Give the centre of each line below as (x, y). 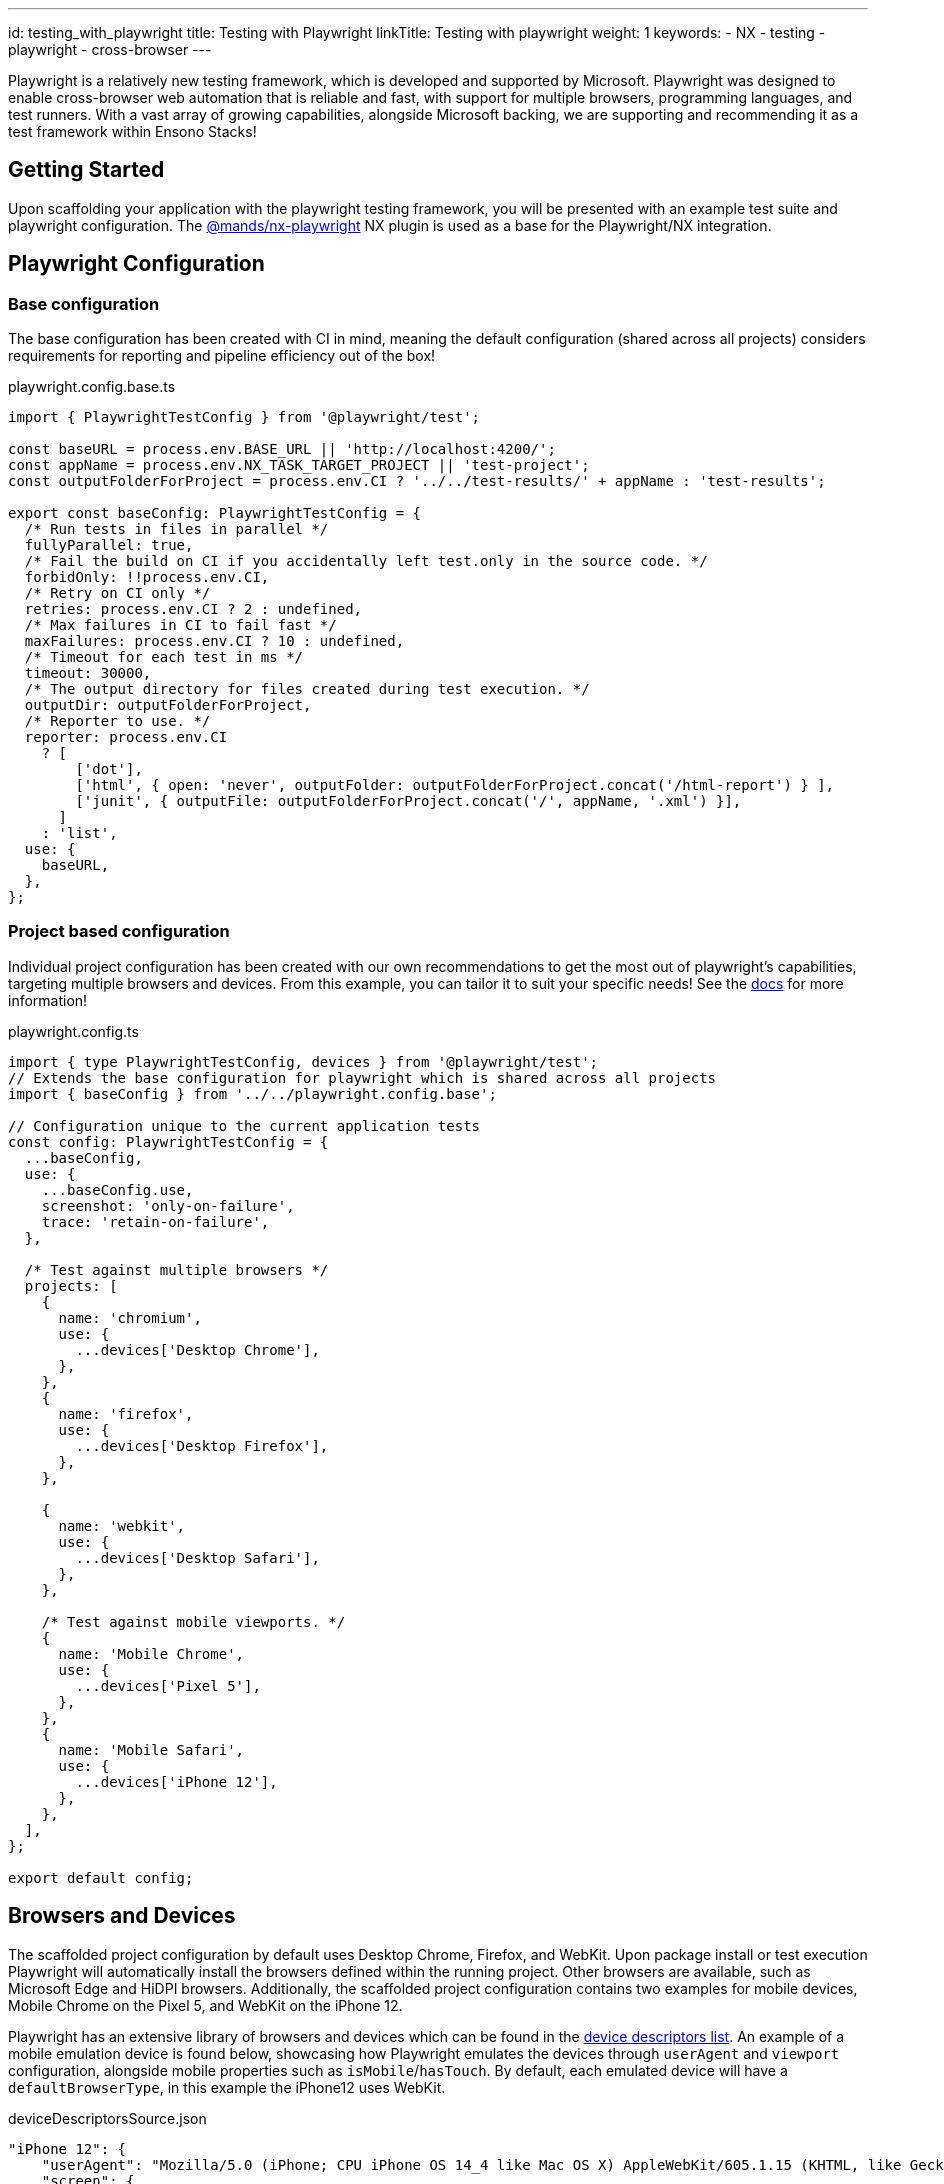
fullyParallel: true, (109, 545)
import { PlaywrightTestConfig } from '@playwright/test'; (244, 417)
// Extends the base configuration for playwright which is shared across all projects (362, 1077)
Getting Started (86, 170)
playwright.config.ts (73, 1031)
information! (48, 1000)
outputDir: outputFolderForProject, (168, 705)
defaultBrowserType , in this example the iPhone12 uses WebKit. (227, 2087)
